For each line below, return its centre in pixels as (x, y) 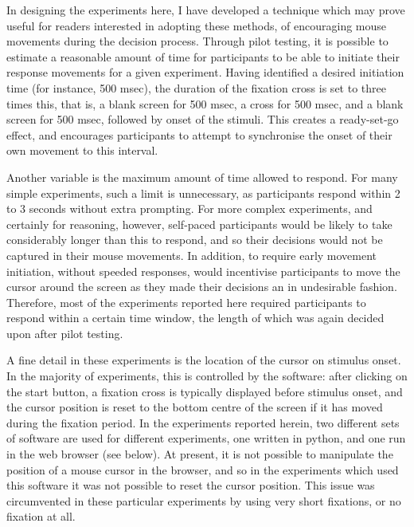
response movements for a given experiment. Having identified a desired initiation (205, 72)
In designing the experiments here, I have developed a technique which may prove (206, 10)
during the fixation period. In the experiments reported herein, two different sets (203, 422)
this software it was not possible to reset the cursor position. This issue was (191, 485)
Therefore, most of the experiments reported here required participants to (186, 302)
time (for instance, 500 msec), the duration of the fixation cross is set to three (196, 87)
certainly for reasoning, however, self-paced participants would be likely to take (199, 224)
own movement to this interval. (82, 150)
